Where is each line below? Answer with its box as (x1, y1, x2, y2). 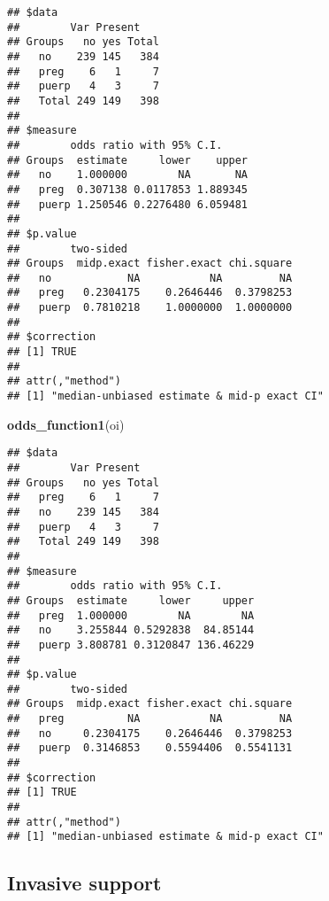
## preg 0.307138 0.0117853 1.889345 (7, 183, 249, 196)
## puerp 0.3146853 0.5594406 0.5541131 (7, 742, 293, 755)
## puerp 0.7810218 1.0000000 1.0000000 (7, 301, 293, 315)
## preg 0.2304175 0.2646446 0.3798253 (7, 286, 293, 299)
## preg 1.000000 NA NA (7, 609, 255, 622)
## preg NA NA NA (7, 712, 293, 726)
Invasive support (7, 869, 162, 897)
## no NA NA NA (7, 271, 293, 284)
